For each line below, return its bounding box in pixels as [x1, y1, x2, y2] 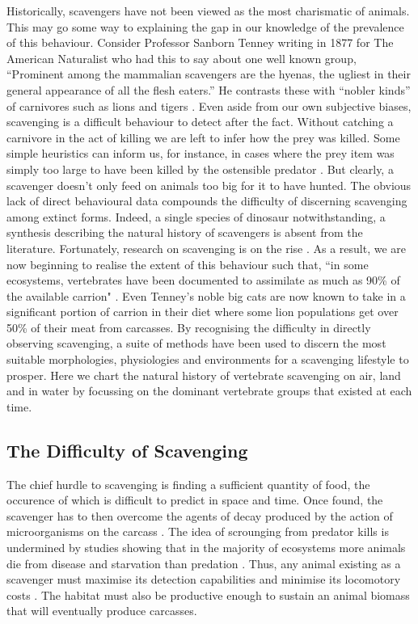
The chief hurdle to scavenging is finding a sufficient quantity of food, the [6, 475, 370, 492]
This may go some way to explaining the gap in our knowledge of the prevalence [6, 18, 404, 35]
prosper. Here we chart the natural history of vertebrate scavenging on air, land [6, 366, 401, 383]
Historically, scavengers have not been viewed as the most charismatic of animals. [6, 2, 410, 19]
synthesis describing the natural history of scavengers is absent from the [6, 224, 363, 241]
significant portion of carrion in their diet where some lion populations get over [6, 303, 399, 320]
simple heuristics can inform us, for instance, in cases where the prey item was [6, 145, 395, 162]
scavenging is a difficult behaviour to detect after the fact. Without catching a [6, 113, 394, 130]
